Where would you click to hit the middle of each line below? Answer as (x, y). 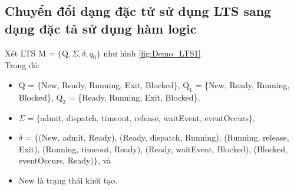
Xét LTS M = (30, 53)
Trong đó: (22, 65)
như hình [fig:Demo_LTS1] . (153, 53)
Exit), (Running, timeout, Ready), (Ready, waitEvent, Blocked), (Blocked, (153, 149)
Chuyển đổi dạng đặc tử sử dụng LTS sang (138, 11)
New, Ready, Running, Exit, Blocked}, (110, 84)
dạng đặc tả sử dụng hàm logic (101, 28)
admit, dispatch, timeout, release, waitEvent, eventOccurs (144, 117)
